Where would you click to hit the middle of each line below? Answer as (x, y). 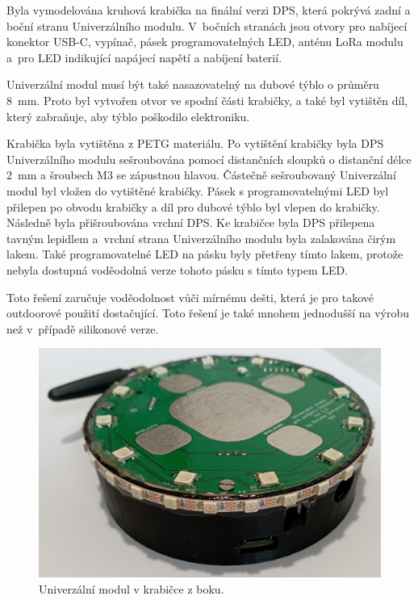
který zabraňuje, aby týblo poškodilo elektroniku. (128, 116)
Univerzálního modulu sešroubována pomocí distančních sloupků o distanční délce (209, 159)
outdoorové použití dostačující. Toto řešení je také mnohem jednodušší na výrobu (208, 313)
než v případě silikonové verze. (83, 328)
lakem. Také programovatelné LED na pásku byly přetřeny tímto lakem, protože (205, 254)
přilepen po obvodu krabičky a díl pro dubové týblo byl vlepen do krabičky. (193, 206)
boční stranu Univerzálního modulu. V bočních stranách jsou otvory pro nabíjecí (207, 25)
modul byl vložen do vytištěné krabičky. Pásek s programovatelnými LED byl (198, 190)
